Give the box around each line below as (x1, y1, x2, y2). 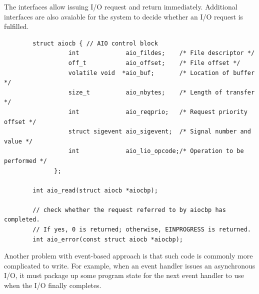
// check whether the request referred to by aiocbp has (32, 206, 226, 213)
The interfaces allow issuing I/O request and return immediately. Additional (4, 1, 237, 11)
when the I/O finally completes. (4, 280, 101, 290)
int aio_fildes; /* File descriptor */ (68, 49, 255, 57)
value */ (4, 137, 33, 145)
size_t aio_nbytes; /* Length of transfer (68, 88, 255, 96)
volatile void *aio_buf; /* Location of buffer (68, 69, 255, 76)
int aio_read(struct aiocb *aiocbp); (32, 186, 158, 194)
